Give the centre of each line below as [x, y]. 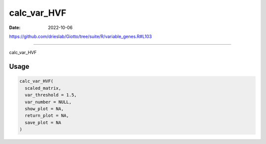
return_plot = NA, [47, 116]
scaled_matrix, [43, 88]
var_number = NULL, [48, 102]
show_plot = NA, [44, 109]
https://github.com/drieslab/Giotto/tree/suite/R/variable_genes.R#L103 [81, 36]
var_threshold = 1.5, [51, 95]
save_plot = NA [43, 122]
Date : [15, 28]
